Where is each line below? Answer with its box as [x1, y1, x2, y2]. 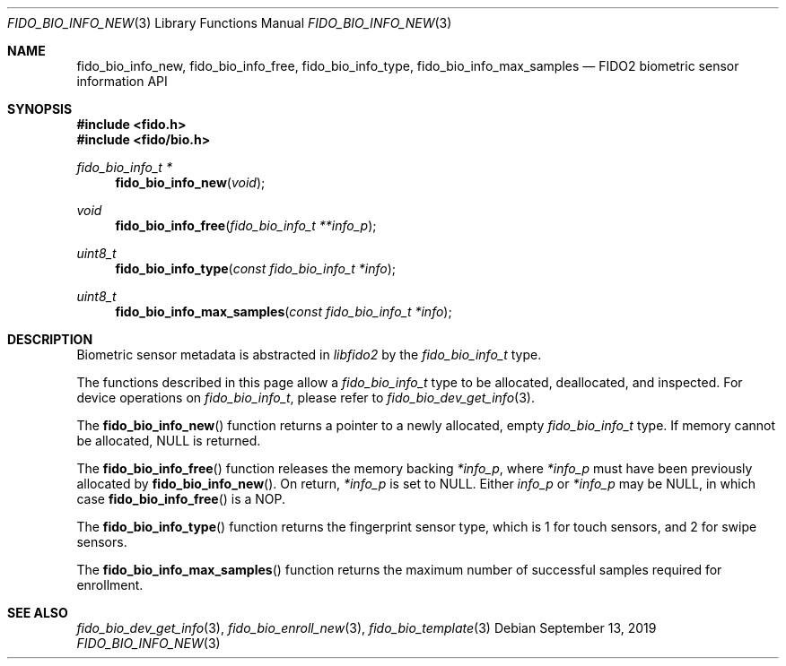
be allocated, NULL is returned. [76, 433, 261, 448]
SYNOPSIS [7, 101, 73, 117]
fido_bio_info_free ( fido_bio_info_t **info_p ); [115, 218, 377, 233]
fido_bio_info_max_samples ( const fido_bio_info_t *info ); [115, 304, 452, 319]
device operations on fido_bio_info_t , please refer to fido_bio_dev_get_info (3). [76, 390, 535, 405]
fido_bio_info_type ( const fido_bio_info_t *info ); [115, 261, 397, 276]
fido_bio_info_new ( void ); [115, 175, 266, 190]
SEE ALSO [7, 605, 68, 620]
